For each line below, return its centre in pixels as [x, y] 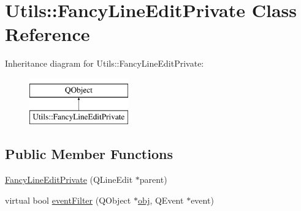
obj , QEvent [161, 200]
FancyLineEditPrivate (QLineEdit [69, 180]
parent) [153, 180]
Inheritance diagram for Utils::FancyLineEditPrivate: [105, 63]
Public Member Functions [89, 154]
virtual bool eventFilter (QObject [68, 200]
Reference [48, 34]
